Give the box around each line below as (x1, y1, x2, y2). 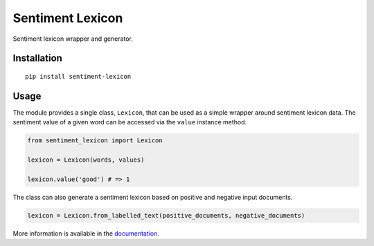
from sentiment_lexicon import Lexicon (27, 137, 163, 144)
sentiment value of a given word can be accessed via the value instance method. (12, 118, 247, 126)
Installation (12, 53, 62, 64)
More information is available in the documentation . (12, 229, 159, 238)
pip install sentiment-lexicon (25, 73, 132, 80)
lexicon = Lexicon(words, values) (27, 156, 145, 164)
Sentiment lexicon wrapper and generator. (12, 35, 133, 43)
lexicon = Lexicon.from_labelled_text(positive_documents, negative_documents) (27, 211, 305, 219)
